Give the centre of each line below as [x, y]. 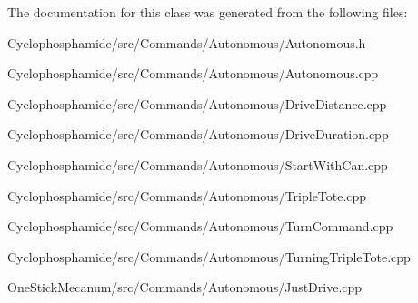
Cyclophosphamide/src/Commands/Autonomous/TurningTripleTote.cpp [209, 256]
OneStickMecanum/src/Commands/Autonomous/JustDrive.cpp [185, 287]
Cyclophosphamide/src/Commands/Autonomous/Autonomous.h [187, 42]
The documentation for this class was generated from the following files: [208, 12]
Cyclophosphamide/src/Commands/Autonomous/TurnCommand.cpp [200, 226]
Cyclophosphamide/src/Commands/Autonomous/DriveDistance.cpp [197, 103]
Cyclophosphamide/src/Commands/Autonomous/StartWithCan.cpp [198, 164]
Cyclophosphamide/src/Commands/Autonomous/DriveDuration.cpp [198, 134]
